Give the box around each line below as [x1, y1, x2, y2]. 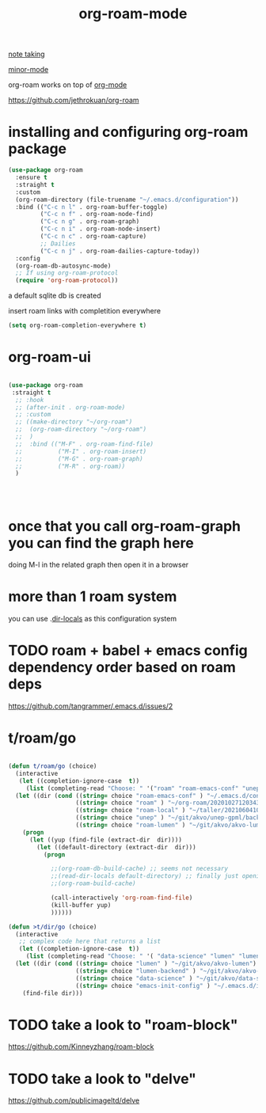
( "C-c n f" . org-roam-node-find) [40, 211, 154, 218]
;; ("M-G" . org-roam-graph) [15, 454, 144, 463]
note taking [8, 49, 45, 59]
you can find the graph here [8, 534, 194, 552]
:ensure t [15, 173, 47, 181]
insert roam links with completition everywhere [8, 306, 161, 316]
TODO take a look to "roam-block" [8, 1016, 238, 1034]
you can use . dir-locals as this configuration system [8, 614, 177, 624]
